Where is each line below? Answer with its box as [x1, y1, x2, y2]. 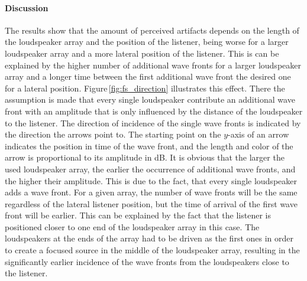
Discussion [5, 1, 49, 14]
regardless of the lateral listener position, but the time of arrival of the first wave [5, 197, 298, 210]
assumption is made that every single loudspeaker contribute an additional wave [5, 93, 295, 106]
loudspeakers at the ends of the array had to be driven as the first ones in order [5, 232, 294, 244]
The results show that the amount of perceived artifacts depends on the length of [5, 24, 299, 36]
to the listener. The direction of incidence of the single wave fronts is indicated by [5, 116, 301, 129]
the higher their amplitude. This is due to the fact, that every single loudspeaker [5, 174, 297, 187]
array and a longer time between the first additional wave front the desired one [5, 70, 291, 83]
